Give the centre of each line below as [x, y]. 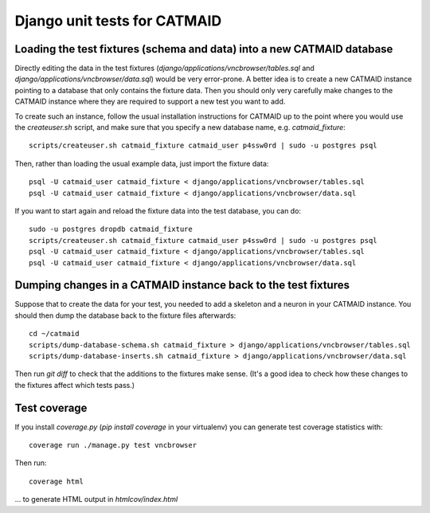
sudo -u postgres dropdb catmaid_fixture [111, 229]
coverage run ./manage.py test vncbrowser [113, 445]
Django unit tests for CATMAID [118, 21]
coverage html [56, 481]
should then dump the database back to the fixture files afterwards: [125, 315]
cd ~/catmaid [54, 334]
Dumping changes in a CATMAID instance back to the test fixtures [182, 286]
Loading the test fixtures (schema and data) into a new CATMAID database [204, 49]
